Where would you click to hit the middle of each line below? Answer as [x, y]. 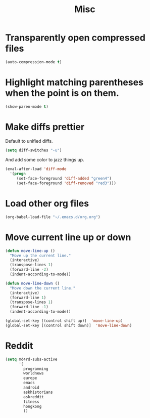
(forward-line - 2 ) [29, 270]
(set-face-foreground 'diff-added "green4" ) [64, 179]
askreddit [34, 397]
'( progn [18, 174]
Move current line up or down [68, 237]
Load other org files [47, 204]
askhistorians [38, 392]
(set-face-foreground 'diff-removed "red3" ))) [66, 183]
